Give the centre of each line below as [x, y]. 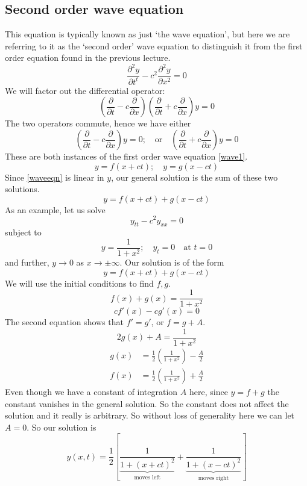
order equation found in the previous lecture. [88, 58]
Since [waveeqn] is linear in [55, 177]
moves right [214, 478]
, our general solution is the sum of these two [195, 177]
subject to [23, 232]
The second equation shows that [64, 322]
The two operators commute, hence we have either [98, 123]
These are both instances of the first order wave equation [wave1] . [126, 156]
